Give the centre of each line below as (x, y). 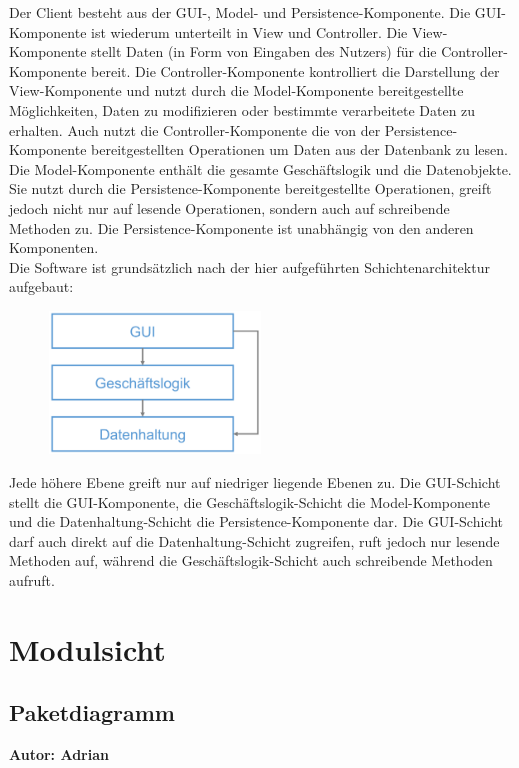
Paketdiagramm (92, 712)
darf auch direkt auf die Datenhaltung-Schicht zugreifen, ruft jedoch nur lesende (254, 540)
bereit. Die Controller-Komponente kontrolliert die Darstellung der (295, 70)
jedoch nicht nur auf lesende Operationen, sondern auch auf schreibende (229, 207)
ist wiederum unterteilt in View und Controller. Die (249, 31)
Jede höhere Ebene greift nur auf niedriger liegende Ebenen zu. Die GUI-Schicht (255, 481)
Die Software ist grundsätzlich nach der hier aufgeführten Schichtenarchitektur (249, 266)
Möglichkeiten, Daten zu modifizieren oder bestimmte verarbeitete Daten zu (242, 109)
